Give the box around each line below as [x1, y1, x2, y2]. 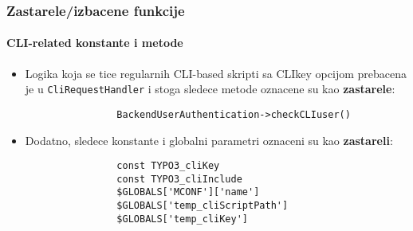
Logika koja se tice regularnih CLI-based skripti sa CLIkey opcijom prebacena [25, 65, 407, 81]
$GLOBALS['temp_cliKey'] [116, 213, 248, 225]
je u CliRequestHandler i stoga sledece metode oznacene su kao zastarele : [25, 80, 395, 97]
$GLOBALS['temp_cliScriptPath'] [116, 200, 289, 212]
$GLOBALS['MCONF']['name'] [116, 186, 260, 198]
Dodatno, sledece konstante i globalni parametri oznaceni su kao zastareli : [25, 131, 393, 148]
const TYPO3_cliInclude [116, 173, 242, 185]
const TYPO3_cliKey [116, 160, 220, 172]
